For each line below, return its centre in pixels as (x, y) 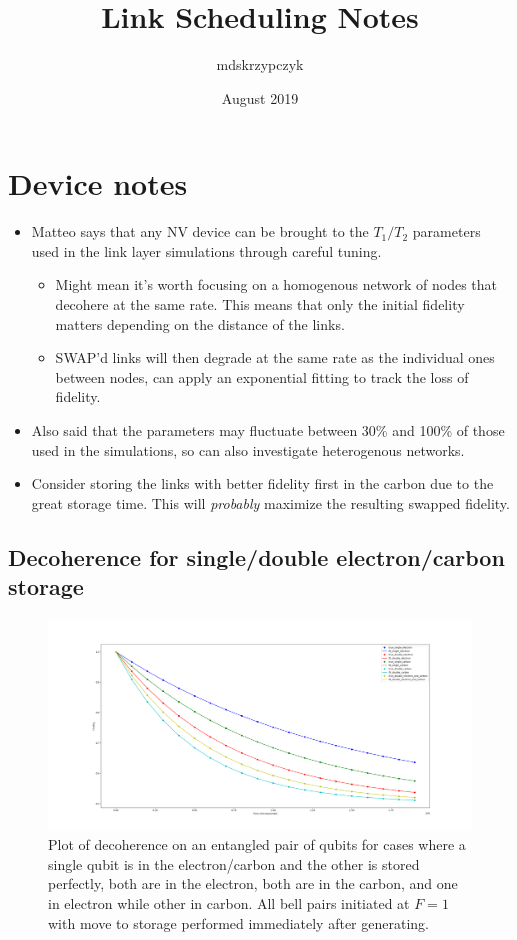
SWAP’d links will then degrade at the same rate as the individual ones (275, 357)
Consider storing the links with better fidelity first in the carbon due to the (262, 483)
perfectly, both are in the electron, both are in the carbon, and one (253, 883)
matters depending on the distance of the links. (200, 323)
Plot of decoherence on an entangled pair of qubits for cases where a (257, 844)
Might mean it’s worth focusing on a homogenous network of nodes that (276, 284)
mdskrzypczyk (260, 64)
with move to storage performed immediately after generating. (238, 922)
